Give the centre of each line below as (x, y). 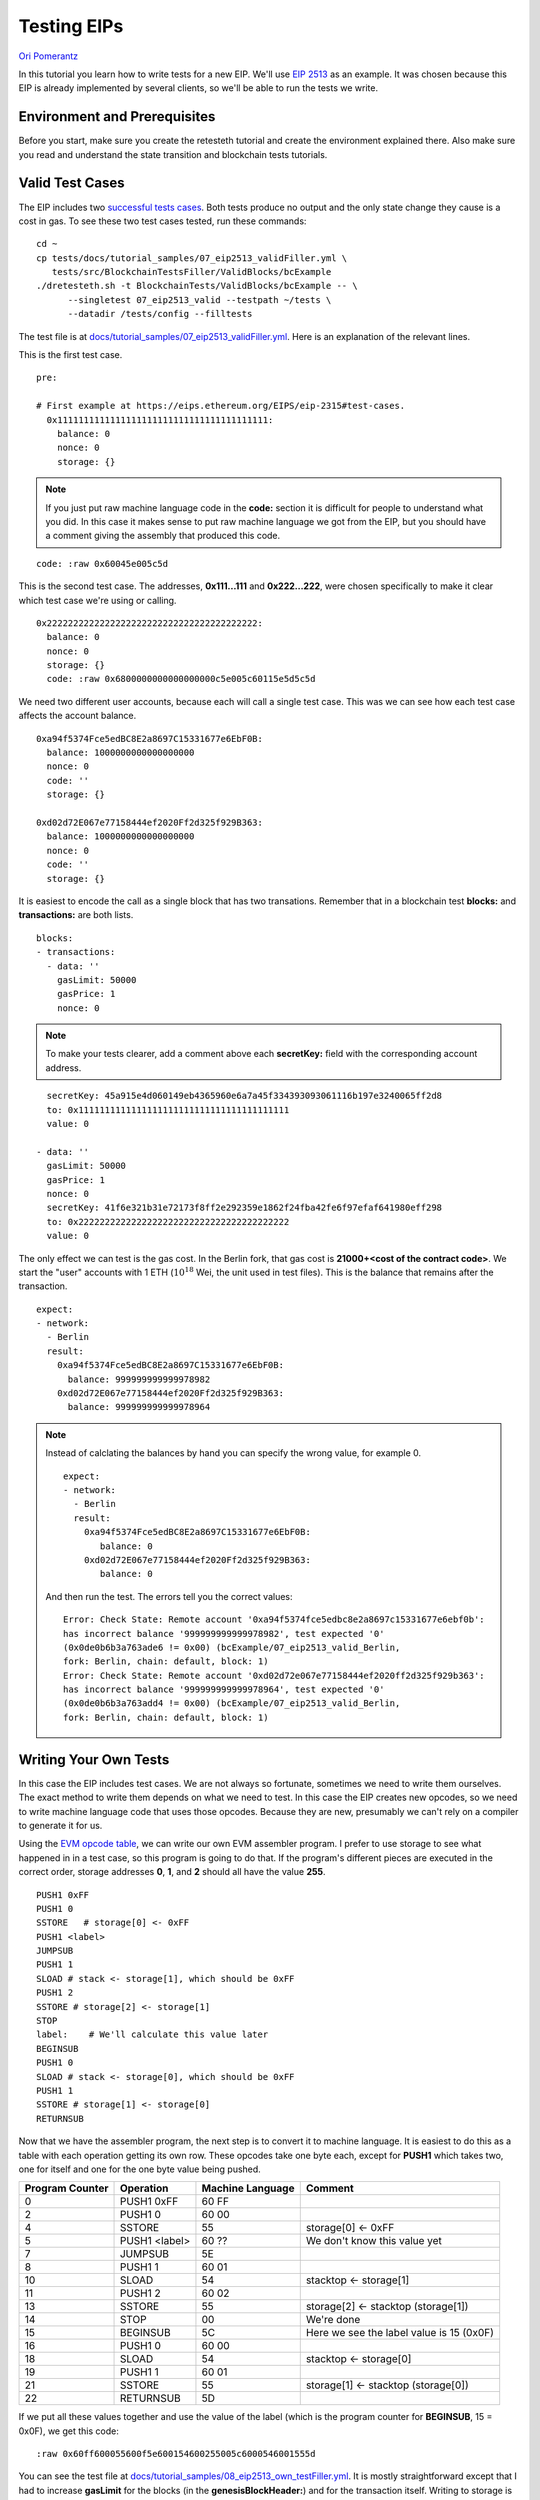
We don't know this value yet (373, 2241)
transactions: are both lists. (76, 915)
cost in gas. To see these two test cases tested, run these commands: (162, 221)
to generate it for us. (60, 1825)
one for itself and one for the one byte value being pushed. (140, 2169)
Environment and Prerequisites (117, 116)
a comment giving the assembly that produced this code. (163, 536)
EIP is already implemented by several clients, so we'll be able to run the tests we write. (198, 88)
